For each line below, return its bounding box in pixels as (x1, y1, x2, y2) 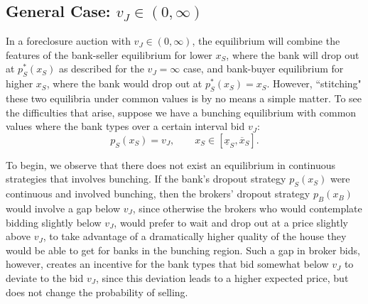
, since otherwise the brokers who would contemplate (132, 200, 362, 215)
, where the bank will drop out (226, 47, 359, 62)
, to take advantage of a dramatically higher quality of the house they (43, 229, 347, 244)
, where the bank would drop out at (46, 76, 202, 91)
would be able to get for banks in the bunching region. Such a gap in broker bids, (6, 242, 360, 257)
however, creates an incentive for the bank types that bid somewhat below (6, 256, 329, 271)
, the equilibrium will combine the (192, 33, 340, 48)
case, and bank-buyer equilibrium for (183, 61, 344, 76)
